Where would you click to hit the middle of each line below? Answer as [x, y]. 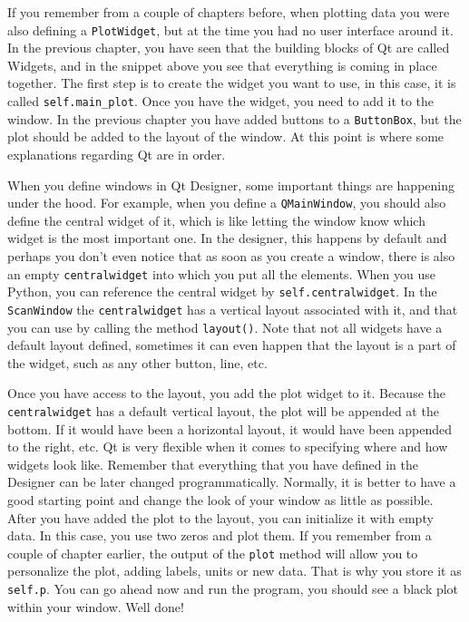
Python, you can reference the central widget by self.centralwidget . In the [222, 292]
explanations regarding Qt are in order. [117, 154]
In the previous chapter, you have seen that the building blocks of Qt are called [229, 48]
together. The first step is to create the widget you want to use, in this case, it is [232, 83]
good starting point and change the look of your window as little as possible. [220, 500]
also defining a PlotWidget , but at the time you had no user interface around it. [230, 29]
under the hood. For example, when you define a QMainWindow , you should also [227, 203]
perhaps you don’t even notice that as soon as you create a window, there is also [231, 255]
